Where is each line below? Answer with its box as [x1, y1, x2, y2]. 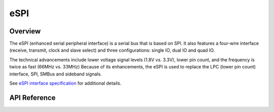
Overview [9, 27, 41, 35]
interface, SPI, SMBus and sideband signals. [9, 71, 102, 77]
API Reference [9, 93, 56, 102]
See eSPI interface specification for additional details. [9, 80, 122, 86]
